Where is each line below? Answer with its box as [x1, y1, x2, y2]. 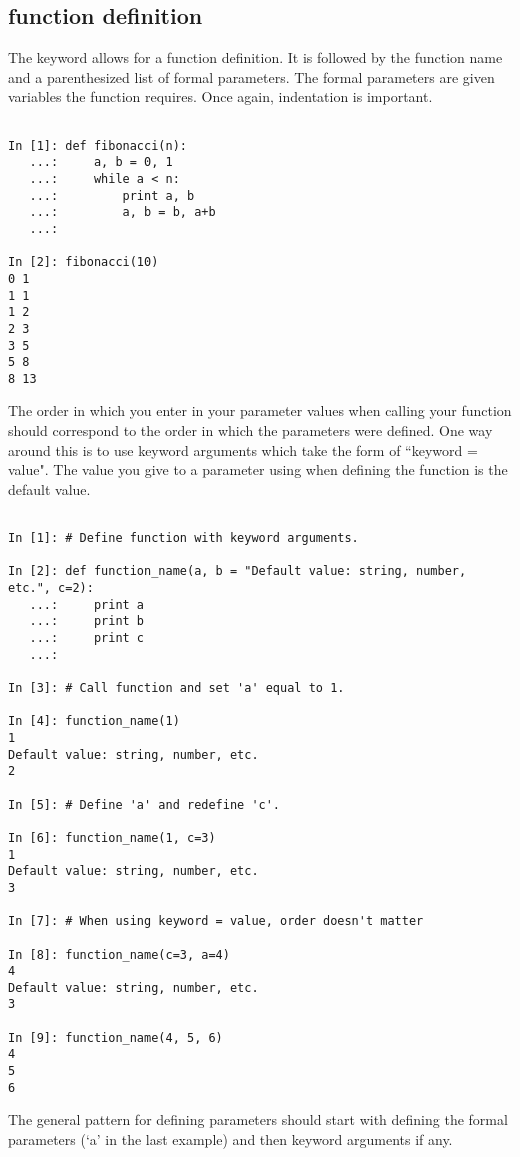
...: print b [29, 614, 145, 629]
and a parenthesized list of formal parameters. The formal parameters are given [8, 66, 495, 87]
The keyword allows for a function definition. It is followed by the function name [8, 47, 503, 68]
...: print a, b [29, 188, 195, 203]
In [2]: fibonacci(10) [8, 255, 159, 270]
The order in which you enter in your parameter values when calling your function [8, 400, 512, 421]
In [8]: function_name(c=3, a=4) [8, 947, 230, 962]
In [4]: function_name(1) [8, 714, 180, 729]
